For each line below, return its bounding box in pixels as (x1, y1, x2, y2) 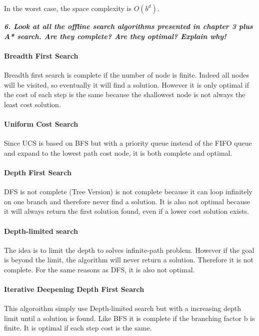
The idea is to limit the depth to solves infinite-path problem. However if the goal (4, 244, 254, 255)
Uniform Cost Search (4, 118, 78, 129)
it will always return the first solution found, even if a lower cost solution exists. (4, 206, 249, 216)
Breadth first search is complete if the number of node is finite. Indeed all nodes (4, 69, 249, 80)
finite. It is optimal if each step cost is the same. (4, 322, 152, 333)
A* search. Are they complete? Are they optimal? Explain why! (4, 31, 226, 41)
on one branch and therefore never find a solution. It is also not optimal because (4, 196, 250, 206)
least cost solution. (4, 99, 61, 109)
